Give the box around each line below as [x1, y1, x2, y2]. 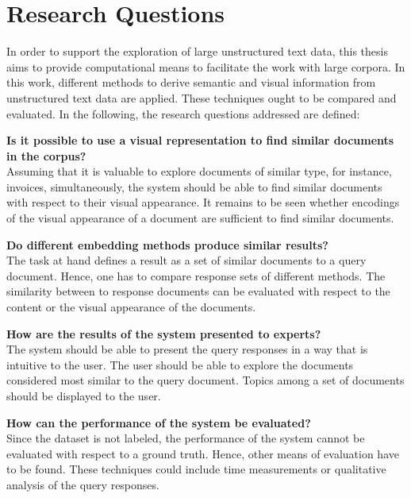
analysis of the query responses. [6, 476, 159, 492]
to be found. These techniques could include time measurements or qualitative [6, 461, 386, 477]
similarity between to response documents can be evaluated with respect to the [6, 283, 390, 299]
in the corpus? [6, 147, 86, 164]
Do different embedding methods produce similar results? [6, 236, 328, 253]
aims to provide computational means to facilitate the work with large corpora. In [6, 58, 405, 75]
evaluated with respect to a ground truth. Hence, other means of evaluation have [6, 445, 399, 461]
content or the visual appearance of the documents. [6, 299, 256, 315]
